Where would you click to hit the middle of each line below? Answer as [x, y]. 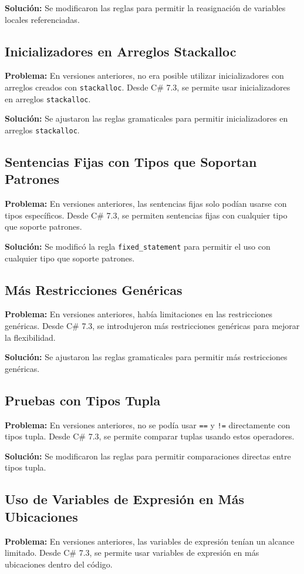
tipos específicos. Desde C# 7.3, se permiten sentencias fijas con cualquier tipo [146, 215]
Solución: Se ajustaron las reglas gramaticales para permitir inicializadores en [146, 118]
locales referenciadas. [42, 19]
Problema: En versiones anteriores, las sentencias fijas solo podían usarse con [146, 204]
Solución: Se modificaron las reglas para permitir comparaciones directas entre [148, 456]
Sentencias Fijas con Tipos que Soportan [131, 161]
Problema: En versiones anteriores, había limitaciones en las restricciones [139, 314]
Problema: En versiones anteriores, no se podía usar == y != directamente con [148, 424]
